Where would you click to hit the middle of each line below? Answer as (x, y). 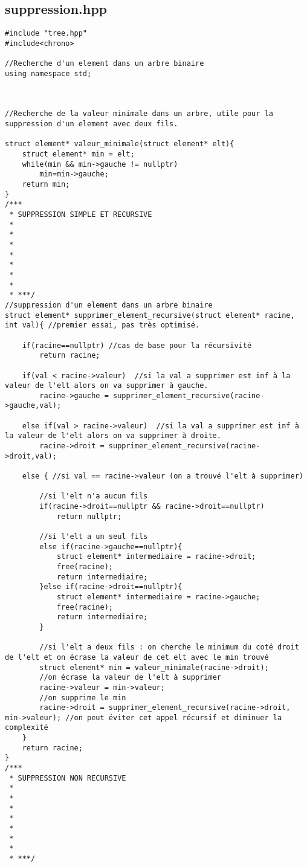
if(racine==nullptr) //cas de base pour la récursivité (137, 345)
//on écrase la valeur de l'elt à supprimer (130, 678)
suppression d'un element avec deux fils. (92, 124)
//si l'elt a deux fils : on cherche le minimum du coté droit (169, 647)
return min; (46, 185)
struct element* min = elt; (78, 154)
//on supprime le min (83, 698)
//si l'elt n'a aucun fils (94, 496)
